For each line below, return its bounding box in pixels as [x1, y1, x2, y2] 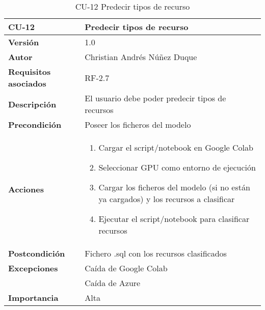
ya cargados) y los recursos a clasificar [98, 193, 235, 205]
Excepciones [8, 262, 58, 274]
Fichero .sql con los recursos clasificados [85, 247, 227, 259]
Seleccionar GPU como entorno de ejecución [98, 161, 256, 173]
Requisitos [8, 66, 51, 77]
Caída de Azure [85, 277, 141, 289]
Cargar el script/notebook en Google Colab [98, 142, 253, 153]
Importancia [8, 292, 59, 303]
